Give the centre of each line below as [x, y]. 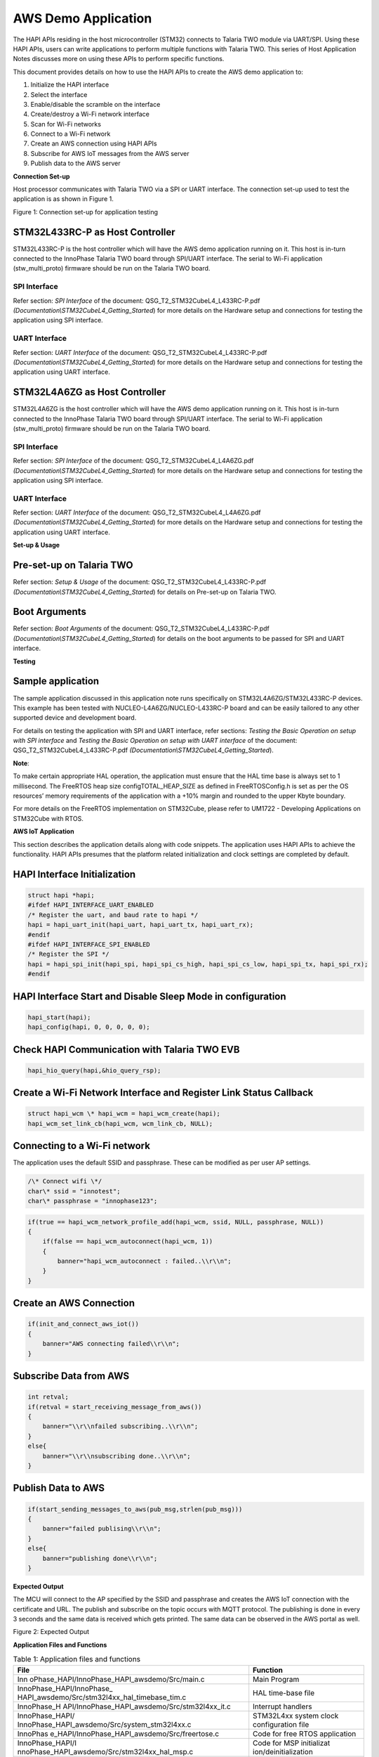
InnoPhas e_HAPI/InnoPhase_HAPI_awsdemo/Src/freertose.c [118, 1734]
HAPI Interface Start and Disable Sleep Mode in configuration [150, 996]
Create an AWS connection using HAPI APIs [94, 143]
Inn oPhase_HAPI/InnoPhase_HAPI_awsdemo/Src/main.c [111, 1679]
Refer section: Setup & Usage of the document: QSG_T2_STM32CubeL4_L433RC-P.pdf [140, 582]
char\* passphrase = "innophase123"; [93, 1201]
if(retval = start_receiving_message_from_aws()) [115, 1407]
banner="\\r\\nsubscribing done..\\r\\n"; [117, 1456]
